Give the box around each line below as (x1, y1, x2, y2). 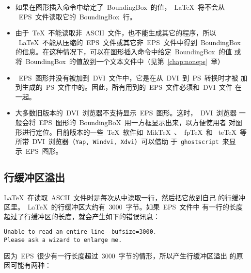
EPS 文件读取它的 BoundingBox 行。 (18, 11, 137, 21)
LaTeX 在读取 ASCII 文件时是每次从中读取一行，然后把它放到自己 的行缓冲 (4, 192, 245, 202)
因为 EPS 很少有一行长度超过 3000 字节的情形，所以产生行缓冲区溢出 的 (4, 250, 236, 260)
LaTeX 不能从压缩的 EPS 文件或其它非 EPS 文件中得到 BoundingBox (18, 37, 241, 47)
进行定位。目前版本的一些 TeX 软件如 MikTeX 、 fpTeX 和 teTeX (22, 127, 236, 137)
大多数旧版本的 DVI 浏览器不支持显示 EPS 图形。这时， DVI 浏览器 (15, 108, 237, 118)
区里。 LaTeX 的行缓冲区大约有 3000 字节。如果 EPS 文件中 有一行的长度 (4, 202, 243, 212)
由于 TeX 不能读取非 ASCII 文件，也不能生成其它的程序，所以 (15, 28, 217, 38)
